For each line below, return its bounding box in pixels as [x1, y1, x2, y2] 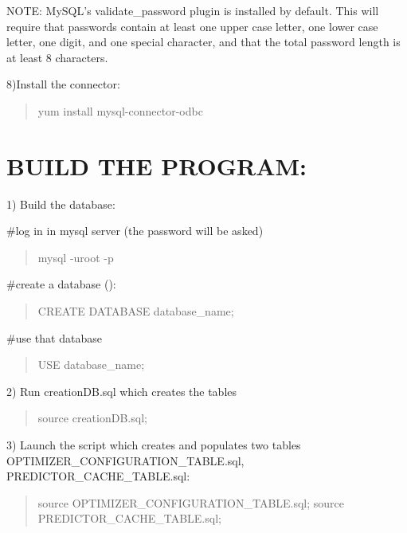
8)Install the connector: [6, 76, 120, 92]
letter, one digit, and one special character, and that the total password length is [6, 33, 401, 50]
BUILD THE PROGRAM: [6, 149, 307, 182]
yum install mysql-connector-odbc [37, 102, 203, 119]
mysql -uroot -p [37, 249, 114, 265]
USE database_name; [37, 356, 145, 373]
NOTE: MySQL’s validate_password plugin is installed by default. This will [6, 2, 379, 18]
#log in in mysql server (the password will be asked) [6, 222, 264, 239]
